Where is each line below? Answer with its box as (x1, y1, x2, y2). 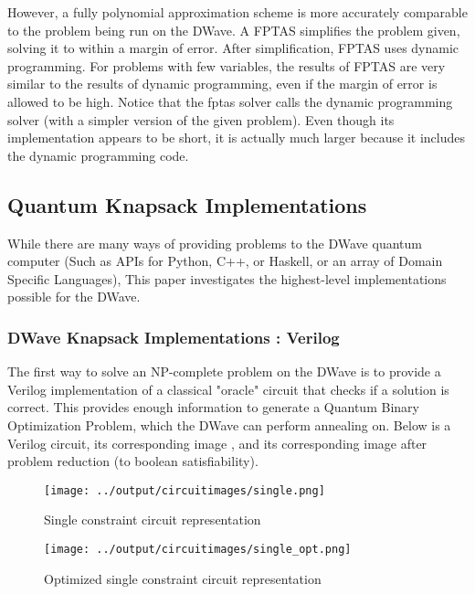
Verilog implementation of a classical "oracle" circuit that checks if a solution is (7, 379, 449, 398)
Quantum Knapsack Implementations (7, 190, 367, 218)
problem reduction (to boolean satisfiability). (7, 451, 259, 471)
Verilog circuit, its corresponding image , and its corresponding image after (7, 433, 427, 452)
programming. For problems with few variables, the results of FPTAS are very (7, 56, 446, 75)
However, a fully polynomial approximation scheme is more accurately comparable (7, 3, 468, 21)
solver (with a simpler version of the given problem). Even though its (7, 110, 395, 129)
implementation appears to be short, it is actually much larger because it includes (7, 128, 466, 147)
